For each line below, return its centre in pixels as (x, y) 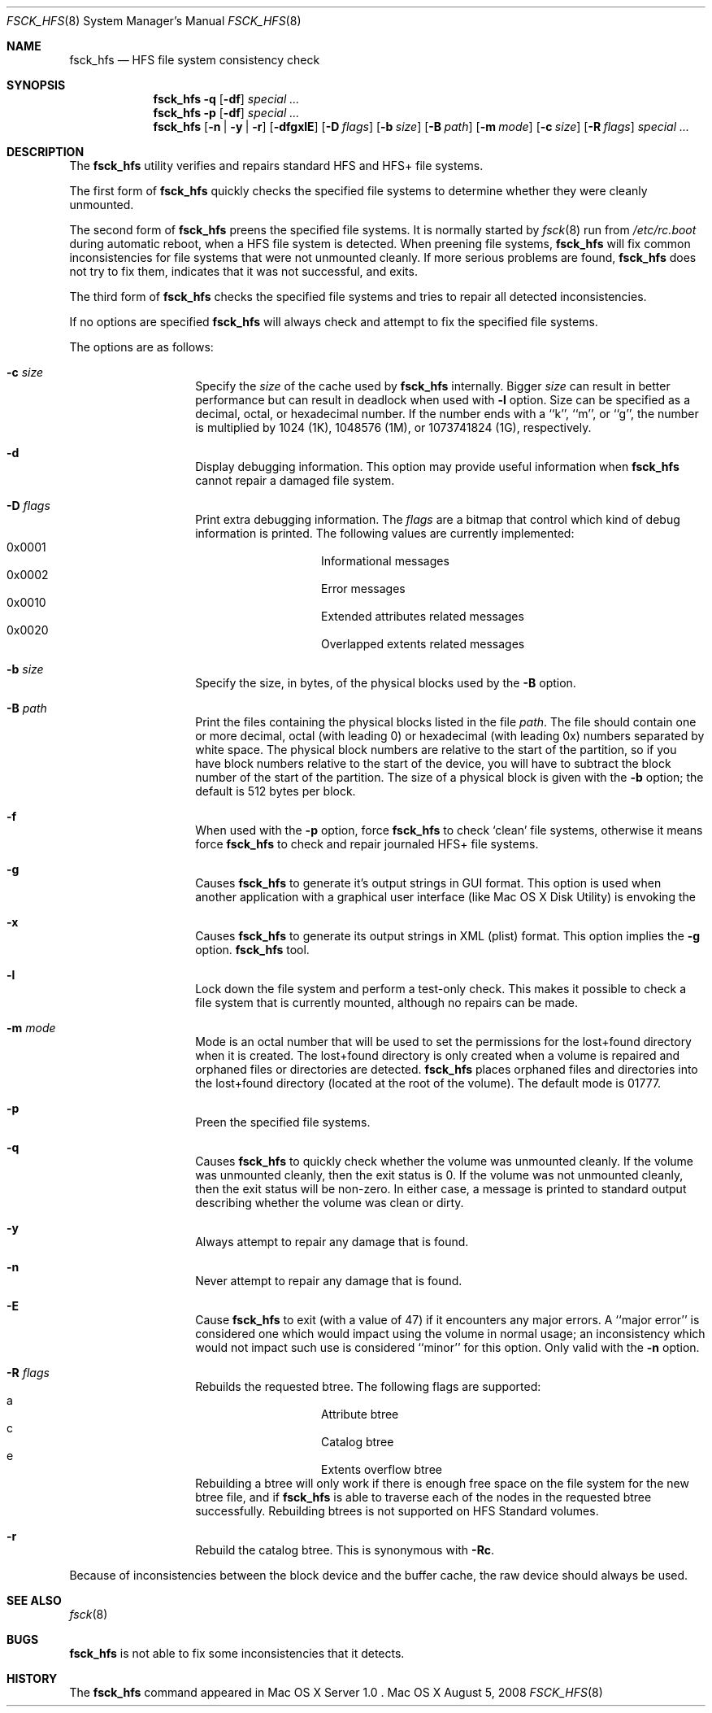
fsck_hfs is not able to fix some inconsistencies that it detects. (237, 1653)
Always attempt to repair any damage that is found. (332, 1242)
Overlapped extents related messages (423, 644)
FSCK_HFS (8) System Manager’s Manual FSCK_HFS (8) (154, 21)
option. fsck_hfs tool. (252, 950)
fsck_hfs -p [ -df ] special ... (226, 113)
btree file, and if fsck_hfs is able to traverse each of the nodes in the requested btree (423, 1497)
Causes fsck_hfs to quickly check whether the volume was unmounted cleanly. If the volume (444, 1161)
